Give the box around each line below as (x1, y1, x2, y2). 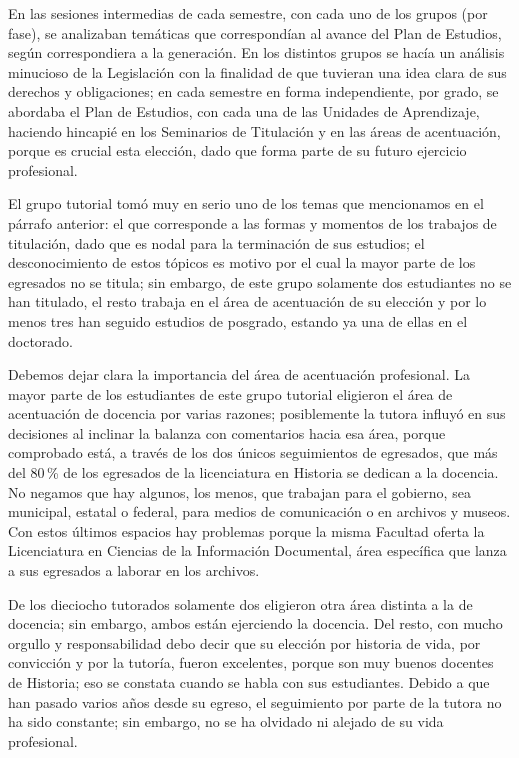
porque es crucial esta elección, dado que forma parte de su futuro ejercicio (8, 140, 467, 161)
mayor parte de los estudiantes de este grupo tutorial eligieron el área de (8, 383, 453, 404)
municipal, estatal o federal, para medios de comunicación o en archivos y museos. (8, 501, 511, 522)
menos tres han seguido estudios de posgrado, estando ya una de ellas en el (8, 310, 468, 331)
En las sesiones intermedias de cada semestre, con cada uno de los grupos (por (8, 3, 488, 23)
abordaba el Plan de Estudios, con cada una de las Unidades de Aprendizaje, (8, 100, 480, 121)
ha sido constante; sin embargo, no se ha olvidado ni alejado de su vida (8, 711, 444, 732)
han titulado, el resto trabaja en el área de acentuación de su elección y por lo (8, 291, 487, 312)
